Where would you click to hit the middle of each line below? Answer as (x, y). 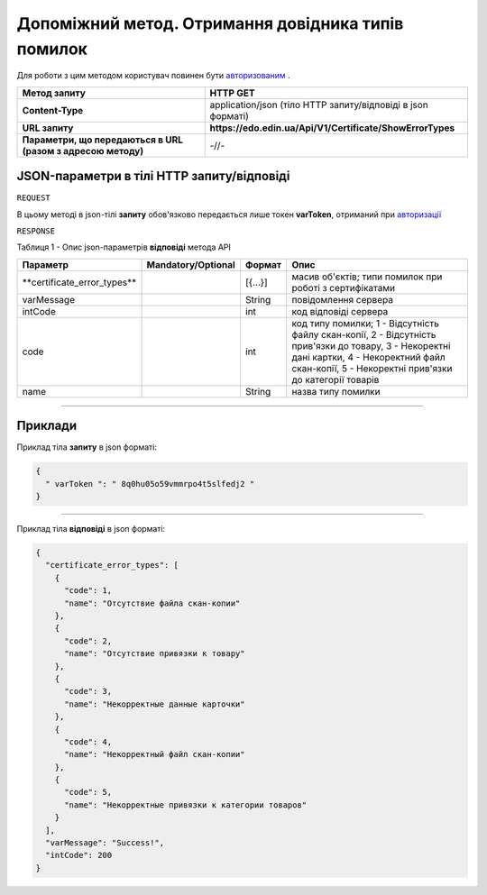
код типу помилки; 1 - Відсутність (365, 323)
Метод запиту (54, 93)
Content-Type (53, 110)
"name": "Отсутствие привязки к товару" (155, 654)
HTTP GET (233, 93)
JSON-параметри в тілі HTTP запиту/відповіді (153, 176)
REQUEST (34, 198)
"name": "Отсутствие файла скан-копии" (152, 603)
